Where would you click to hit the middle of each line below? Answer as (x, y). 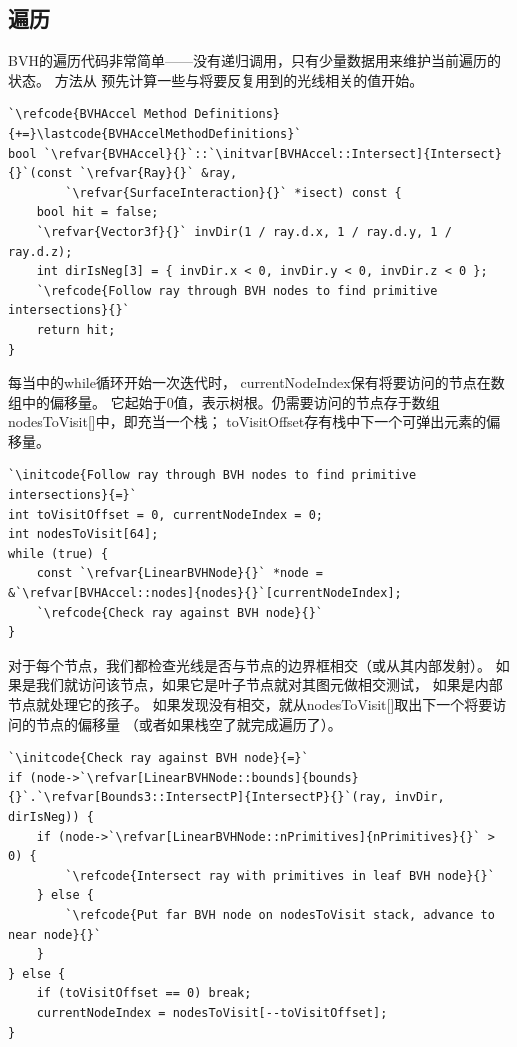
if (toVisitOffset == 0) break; (144, 993)
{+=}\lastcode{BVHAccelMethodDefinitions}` (155, 133)
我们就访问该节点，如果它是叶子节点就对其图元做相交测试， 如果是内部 (269, 684)
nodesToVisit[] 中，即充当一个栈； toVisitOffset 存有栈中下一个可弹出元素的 (247, 421)
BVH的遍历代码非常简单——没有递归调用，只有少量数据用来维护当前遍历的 (254, 60)
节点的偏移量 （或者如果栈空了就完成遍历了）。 (188, 723)
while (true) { (58, 553)
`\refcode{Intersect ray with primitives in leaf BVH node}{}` (280, 875)
